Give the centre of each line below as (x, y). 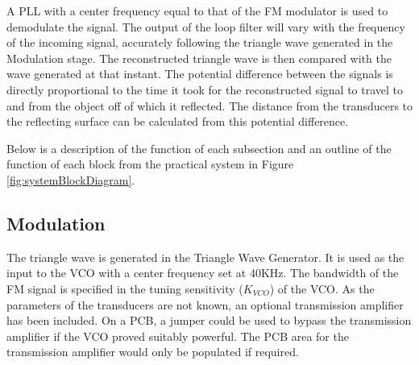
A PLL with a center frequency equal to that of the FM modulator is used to (197, 10)
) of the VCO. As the (322, 288)
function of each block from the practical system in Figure (150, 164)
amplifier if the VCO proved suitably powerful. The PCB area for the (178, 336)
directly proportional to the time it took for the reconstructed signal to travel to (205, 89)
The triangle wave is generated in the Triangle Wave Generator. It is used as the (205, 257)
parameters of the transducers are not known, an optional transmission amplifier (205, 304)
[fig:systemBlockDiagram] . (71, 179)
